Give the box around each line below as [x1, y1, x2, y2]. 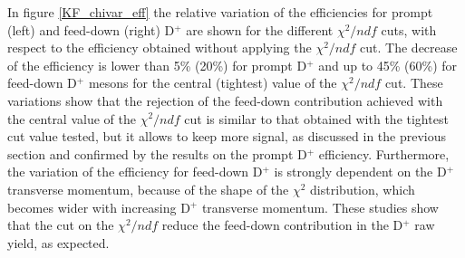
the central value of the [7, 109, 136, 128]
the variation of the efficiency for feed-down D [7, 162, 263, 181]
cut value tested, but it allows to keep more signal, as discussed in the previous [7, 127, 447, 146]
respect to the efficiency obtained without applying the [7, 38, 312, 57]
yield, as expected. [7, 233, 110, 252]
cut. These [384, 73, 443, 92]
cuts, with [381, 20, 437, 39]
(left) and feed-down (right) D [7, 20, 175, 39]
